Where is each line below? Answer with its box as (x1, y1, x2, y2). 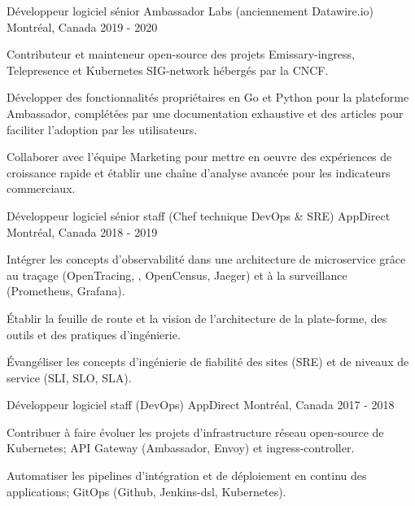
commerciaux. (7, 180, 76, 197)
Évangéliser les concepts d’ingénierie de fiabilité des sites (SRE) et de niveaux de (7, 353, 409, 370)
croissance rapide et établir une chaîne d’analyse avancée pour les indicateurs (7, 164, 391, 181)
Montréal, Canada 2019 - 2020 (7, 18, 158, 35)
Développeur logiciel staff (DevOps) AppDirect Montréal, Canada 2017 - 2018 (7, 396, 395, 413)
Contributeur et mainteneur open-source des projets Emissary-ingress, (7, 46, 356, 63)
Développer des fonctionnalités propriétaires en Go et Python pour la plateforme (7, 89, 409, 106)
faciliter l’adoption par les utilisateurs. (7, 120, 198, 137)
